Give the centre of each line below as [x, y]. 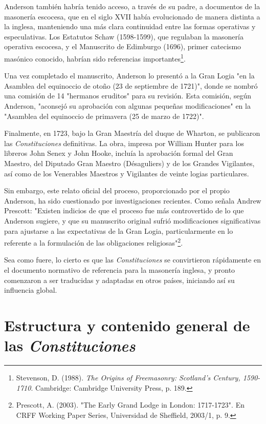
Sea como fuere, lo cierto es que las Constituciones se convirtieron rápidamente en [133, 260]
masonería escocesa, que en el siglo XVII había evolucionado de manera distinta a [132, 16]
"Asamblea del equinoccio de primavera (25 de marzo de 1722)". [104, 116]
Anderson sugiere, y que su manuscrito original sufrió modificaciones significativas [132, 220]
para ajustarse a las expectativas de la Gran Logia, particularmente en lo [119, 230]
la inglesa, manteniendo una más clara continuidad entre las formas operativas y [130, 26]
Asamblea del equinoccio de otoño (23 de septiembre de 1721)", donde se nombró [131, 85]
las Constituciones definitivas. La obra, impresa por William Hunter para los [124, 143]
